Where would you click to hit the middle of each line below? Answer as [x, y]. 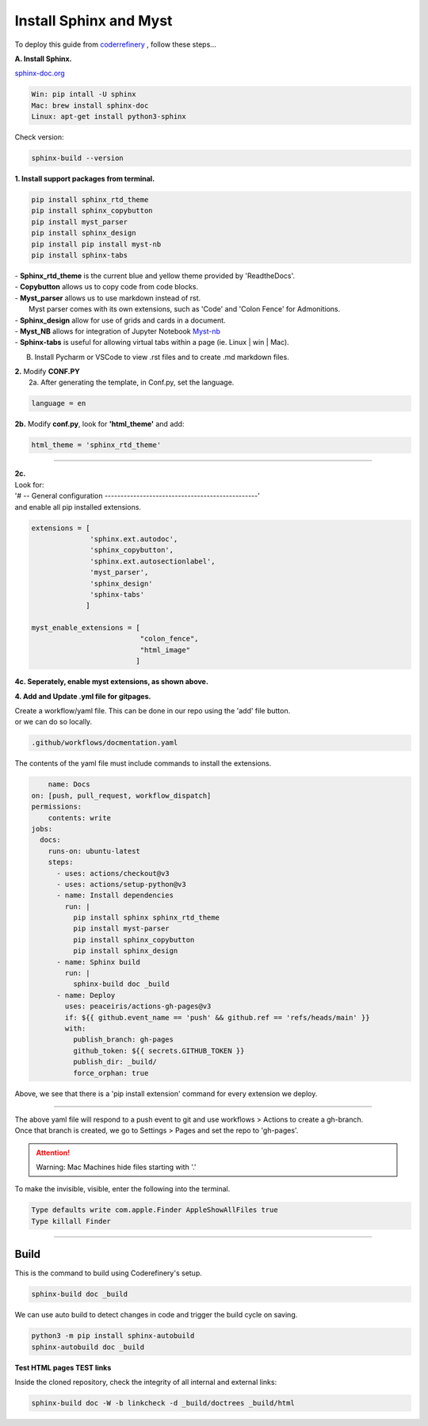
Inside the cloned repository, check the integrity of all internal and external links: [146, 1382]
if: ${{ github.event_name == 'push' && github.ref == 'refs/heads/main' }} [217, 1017]
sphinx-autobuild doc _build [88, 1347]
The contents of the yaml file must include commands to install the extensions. [143, 763]
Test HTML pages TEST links [63, 1367]
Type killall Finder [71, 1221]
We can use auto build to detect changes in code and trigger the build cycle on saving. [156, 1315]
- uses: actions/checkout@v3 [113, 873]
